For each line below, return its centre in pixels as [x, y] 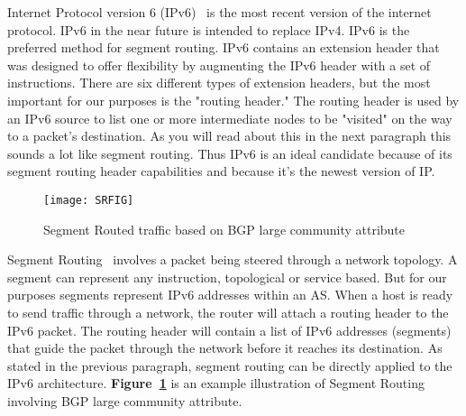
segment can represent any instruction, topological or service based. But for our [227, 277]
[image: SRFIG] [89, 200]
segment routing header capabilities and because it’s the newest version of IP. [221, 171]
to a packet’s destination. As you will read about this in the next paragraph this [229, 136]
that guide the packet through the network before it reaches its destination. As [225, 348]
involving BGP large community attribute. [125, 400]
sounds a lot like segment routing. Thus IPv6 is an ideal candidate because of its [230, 153]
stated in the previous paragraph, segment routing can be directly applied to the [230, 365]
